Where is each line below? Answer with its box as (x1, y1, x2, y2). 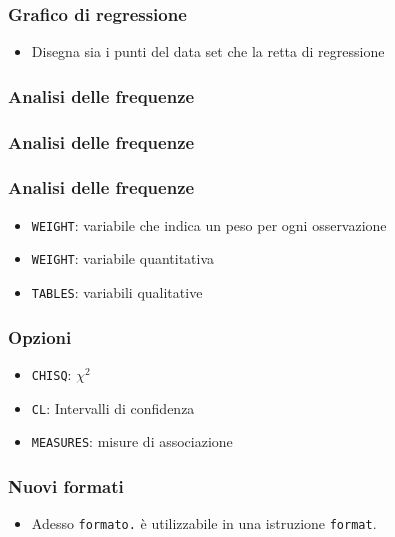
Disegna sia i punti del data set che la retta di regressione (31, 41, 385, 62)
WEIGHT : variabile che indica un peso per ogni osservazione (31, 214, 387, 235)
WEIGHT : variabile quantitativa (31, 248, 215, 269)
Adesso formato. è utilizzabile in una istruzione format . (31, 513, 377, 534)
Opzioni (8, 324, 72, 349)
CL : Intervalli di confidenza (31, 397, 195, 418)
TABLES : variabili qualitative (31, 282, 203, 303)
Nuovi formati (8, 473, 124, 498)
